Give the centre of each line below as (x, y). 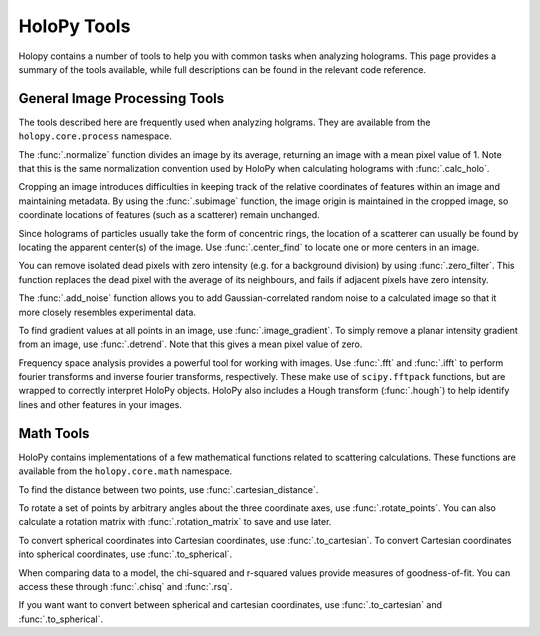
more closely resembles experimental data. (107, 312)
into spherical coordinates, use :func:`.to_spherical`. (125, 554)
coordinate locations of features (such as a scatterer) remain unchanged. (169, 215)
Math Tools (54, 433)
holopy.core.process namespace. (95, 136)
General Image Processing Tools (121, 98)
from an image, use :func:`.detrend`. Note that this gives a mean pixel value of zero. (190, 344)
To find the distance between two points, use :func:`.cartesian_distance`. (168, 489)
